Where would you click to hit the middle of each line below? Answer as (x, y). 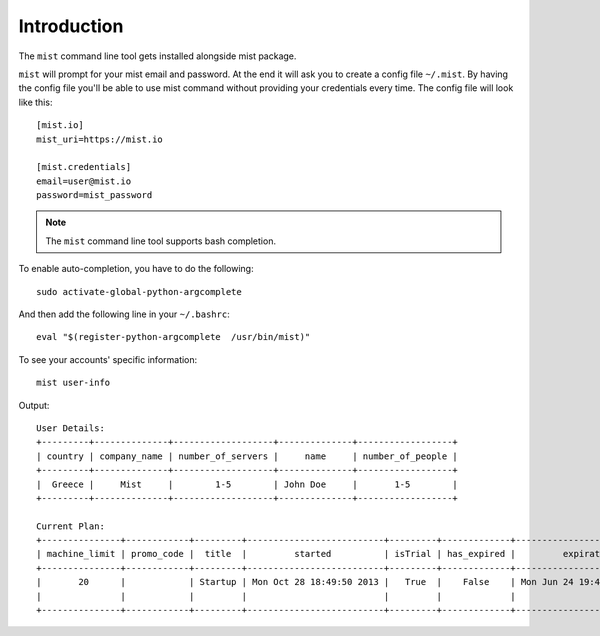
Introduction (71, 26)
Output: (34, 405)
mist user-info (73, 383)
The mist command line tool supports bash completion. (161, 241)
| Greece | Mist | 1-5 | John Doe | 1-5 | (247, 484)
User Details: (70, 428)
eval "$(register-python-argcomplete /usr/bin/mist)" (173, 337)
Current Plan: (70, 526)
